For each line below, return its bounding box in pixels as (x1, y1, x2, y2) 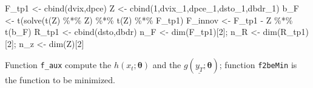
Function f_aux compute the (5, 58, 112, 71)
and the (152, 58, 181, 71)
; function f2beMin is (219, 58, 297, 71)
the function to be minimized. (5, 74, 116, 86)
